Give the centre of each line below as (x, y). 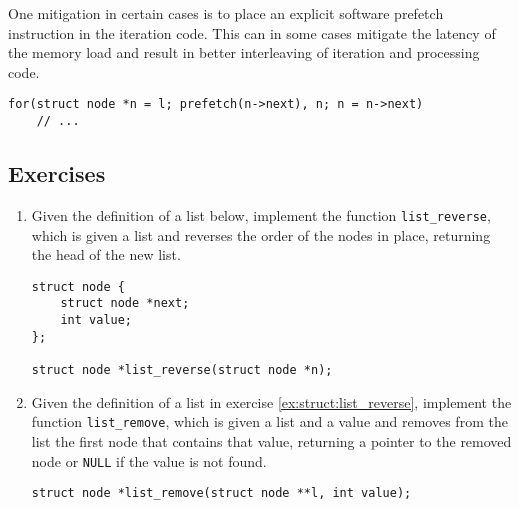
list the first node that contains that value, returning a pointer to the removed (271, 440)
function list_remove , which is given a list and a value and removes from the (269, 421)
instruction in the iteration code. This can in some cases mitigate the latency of (252, 32)
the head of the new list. (106, 254)
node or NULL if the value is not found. (149, 460)
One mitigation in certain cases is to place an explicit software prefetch (226, 13)
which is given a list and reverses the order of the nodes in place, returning (261, 234)
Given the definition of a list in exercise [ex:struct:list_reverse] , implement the (271, 401)
